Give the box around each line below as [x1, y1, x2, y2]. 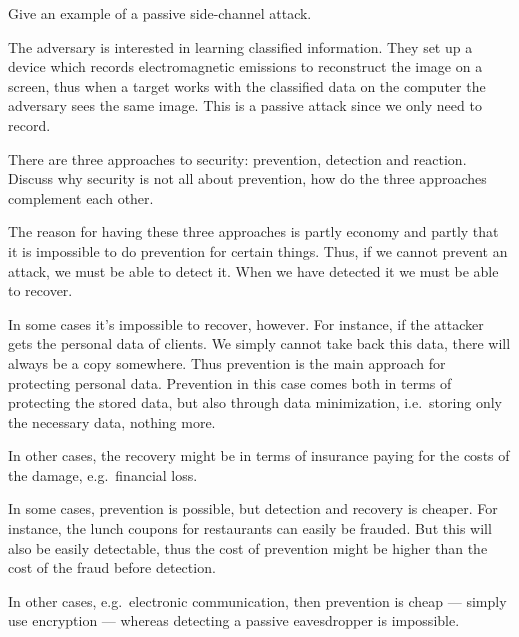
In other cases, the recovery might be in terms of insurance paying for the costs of [8, 445, 510, 466]
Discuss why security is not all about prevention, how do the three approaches [8, 168, 487, 189]
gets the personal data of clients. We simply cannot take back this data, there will [8, 333, 511, 354]
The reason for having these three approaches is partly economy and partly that [8, 221, 499, 242]
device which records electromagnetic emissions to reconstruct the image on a [8, 56, 483, 77]
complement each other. [8, 187, 154, 208]
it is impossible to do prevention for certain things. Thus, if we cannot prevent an [8, 240, 508, 261]
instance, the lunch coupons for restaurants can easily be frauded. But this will [8, 518, 492, 539]
